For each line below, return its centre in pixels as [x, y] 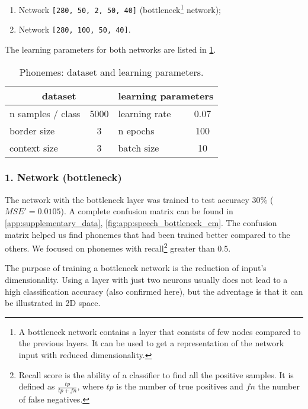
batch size [139, 147]
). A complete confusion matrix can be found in [147, 211]
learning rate [145, 113]
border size [32, 130]
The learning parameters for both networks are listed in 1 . [110, 49]
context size [34, 147]
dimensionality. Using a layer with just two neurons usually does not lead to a [146, 279]
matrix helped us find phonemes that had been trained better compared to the [147, 234]
